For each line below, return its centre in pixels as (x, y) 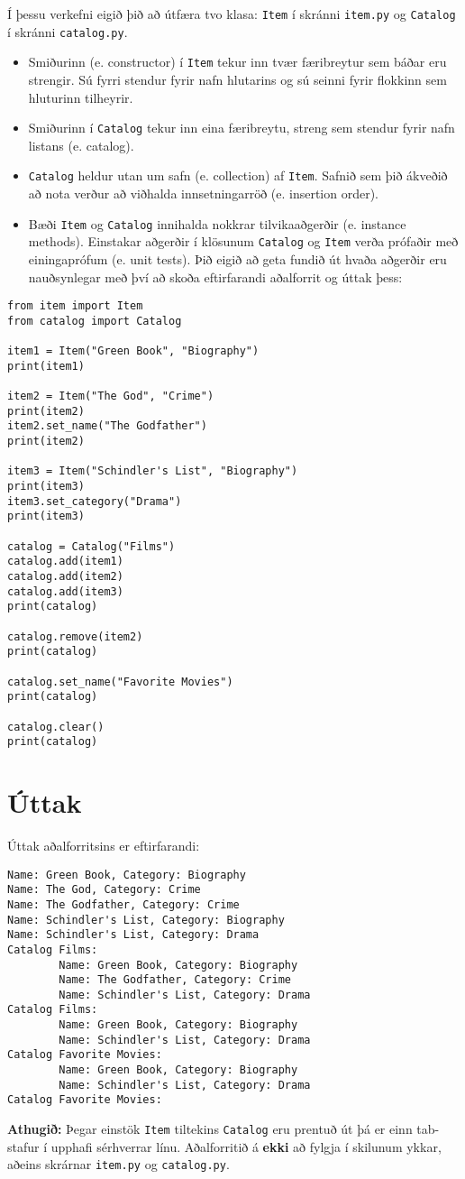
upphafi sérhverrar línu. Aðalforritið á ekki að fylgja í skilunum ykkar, (246, 1146)
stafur (23, 1146)
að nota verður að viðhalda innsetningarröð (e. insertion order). (204, 193)
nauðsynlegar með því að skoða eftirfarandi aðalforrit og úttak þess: (215, 276)
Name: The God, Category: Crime (104, 890)
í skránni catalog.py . (68, 31)
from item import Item (75, 306)
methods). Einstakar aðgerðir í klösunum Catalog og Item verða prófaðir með (243, 241)
